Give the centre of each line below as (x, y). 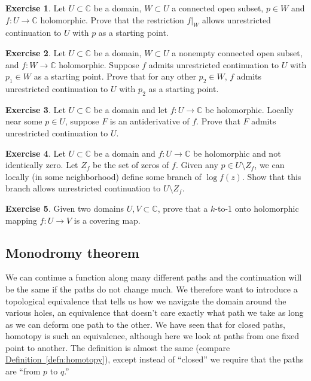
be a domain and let (131, 109)
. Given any (197, 165)
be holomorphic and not (237, 153)
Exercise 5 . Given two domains (65, 208)
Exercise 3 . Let (36, 109)
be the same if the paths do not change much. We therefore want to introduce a (152, 289)
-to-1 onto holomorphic (257, 208)
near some (24, 121)
